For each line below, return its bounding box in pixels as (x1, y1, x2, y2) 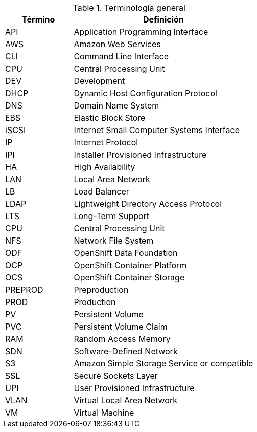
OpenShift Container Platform (74, 260, 187, 270)
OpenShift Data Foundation (74, 248, 178, 258)
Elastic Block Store (74, 113, 146, 123)
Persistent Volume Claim (74, 321, 168, 332)
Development (74, 76, 125, 86)
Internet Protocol (74, 137, 138, 147)
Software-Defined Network (74, 346, 178, 356)
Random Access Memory (74, 334, 171, 344)
